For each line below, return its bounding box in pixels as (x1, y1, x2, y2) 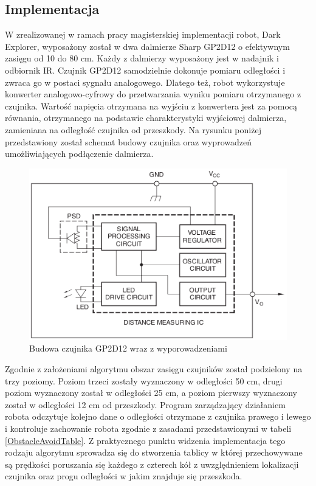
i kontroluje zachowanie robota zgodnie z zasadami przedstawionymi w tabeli (5, 422, 292, 434)
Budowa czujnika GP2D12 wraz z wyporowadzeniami (29, 342, 227, 355)
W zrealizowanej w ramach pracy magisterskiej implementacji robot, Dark (5, 28, 281, 41)
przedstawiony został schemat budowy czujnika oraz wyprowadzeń (5, 135, 252, 148)
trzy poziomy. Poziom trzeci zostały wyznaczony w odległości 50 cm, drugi (5, 374, 283, 387)
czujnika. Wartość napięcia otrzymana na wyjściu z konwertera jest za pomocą (5, 99, 298, 112)
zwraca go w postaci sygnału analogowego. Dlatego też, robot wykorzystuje (5, 75, 285, 88)
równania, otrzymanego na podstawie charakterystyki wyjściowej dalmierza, (5, 111, 287, 124)
